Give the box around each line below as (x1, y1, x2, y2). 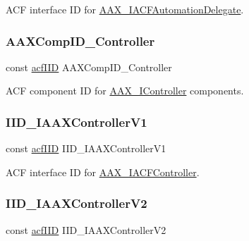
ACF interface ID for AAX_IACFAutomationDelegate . (6, 2, 244, 16)
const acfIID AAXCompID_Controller (6, 59, 172, 74)
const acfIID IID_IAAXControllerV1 (6, 141, 166, 156)
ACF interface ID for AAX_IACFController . (6, 164, 200, 179)
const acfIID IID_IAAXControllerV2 (6, 222, 166, 237)
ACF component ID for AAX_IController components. (6, 83, 244, 98)
